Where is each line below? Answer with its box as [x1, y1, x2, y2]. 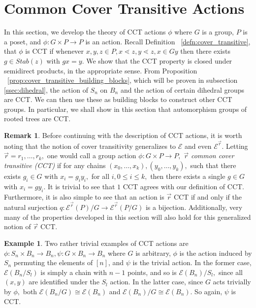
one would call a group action [47, 150, 136, 161]
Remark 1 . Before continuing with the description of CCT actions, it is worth [4, 130, 242, 140]
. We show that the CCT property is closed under [82, 55, 232, 66]
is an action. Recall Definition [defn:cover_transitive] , [85, 36, 251, 46]
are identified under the [29, 276, 99, 287]
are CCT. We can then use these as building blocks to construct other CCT [4, 94, 232, 104]
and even [185, 140, 212, 151]
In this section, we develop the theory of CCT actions [4, 27, 166, 37]
